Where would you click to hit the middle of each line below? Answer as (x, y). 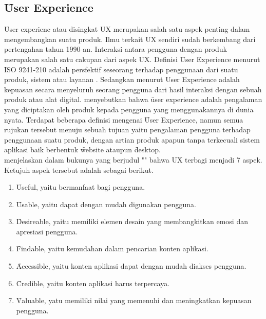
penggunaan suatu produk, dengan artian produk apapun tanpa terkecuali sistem (132, 139)
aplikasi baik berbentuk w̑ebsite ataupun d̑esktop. (82, 149)
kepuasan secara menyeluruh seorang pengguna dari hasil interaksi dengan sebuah (133, 89)
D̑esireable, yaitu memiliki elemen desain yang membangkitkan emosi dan (132, 221)
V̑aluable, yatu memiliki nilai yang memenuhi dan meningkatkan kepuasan (134, 300)
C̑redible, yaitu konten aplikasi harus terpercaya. (93, 283)
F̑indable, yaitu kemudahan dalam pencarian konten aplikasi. (112, 248)
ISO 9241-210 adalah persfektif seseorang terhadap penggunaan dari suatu (121, 69)
